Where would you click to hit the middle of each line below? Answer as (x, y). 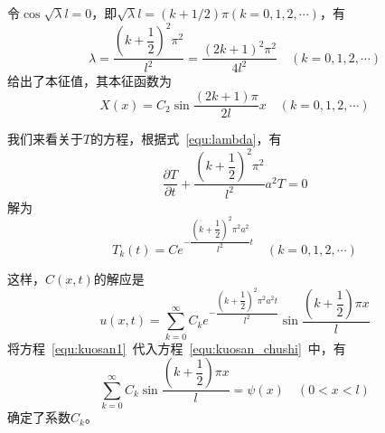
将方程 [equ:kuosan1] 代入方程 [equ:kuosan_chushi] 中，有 (177, 348)
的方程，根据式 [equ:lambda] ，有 (186, 139)
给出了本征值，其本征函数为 (89, 81)
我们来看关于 (45, 139)
